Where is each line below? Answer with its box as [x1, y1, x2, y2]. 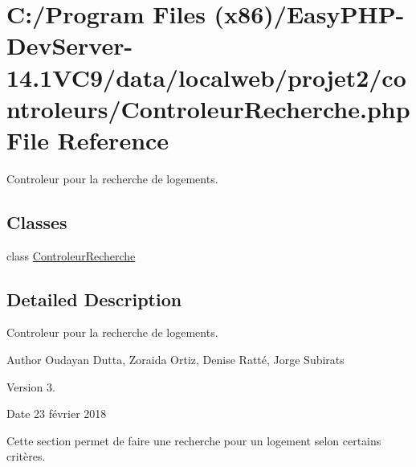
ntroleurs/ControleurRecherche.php [6, 92, 410, 125]
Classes [6, 209, 67, 234]
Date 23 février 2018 [6, 405, 107, 422]
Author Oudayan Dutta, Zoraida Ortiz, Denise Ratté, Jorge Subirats [6, 351, 345, 368]
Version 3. [6, 378, 55, 395]
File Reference [6, 123, 169, 156]
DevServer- [6, 29, 133, 62]
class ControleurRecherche [6, 247, 136, 264]
